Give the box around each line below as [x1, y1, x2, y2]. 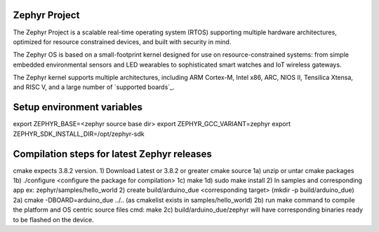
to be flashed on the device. [13, 215, 94, 224]
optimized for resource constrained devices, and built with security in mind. [13, 37, 232, 46]
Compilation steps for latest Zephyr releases [13, 148, 212, 160]
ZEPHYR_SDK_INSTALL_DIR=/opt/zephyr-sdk [13, 130, 145, 138]
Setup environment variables [13, 102, 143, 114]
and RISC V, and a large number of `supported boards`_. [13, 83, 175, 91]
